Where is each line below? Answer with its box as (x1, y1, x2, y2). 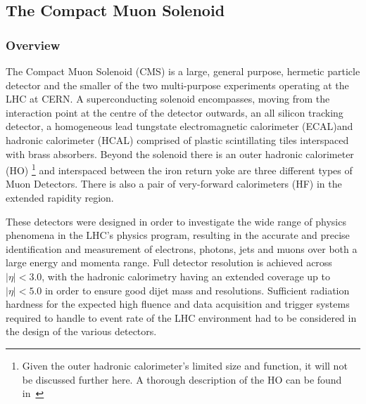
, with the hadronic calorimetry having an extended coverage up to (42, 268, 330, 283)
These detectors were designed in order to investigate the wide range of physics (6, 214, 346, 228)
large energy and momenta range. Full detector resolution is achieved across (6, 255, 332, 270)
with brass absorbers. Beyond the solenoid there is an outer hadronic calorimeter (6, 146, 354, 161)
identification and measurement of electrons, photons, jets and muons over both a (6, 241, 358, 256)
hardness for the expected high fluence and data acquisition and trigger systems (6, 297, 350, 311)
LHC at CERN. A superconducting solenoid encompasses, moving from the (6, 91, 330, 106)
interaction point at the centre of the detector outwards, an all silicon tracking (6, 105, 343, 119)
